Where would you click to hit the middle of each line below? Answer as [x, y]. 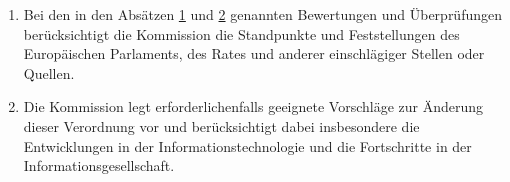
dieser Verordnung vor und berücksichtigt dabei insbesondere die [221, 125]
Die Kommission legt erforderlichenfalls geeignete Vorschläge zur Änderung [253, 106]
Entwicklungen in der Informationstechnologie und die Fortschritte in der [247, 145]
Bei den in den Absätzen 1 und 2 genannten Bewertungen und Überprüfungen [263, 14]
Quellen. [49, 72]
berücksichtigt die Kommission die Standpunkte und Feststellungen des [241, 33]
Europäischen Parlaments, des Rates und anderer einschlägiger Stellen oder [254, 53]
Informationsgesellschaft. [99, 165]
